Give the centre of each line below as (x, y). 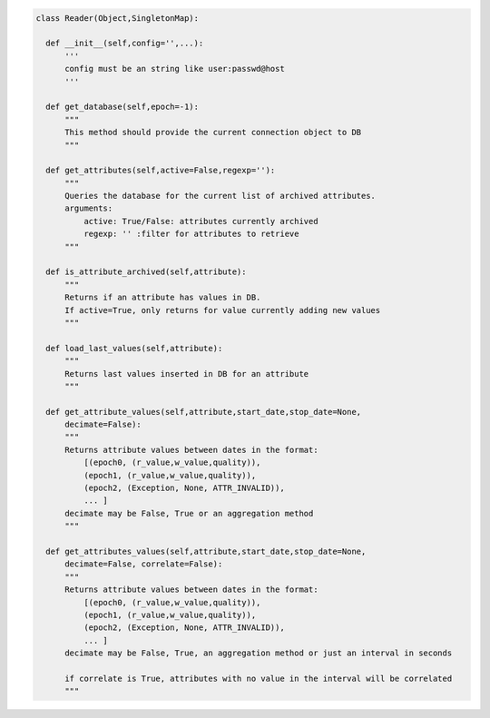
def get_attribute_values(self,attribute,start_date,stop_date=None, (204, 412)
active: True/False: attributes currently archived (201, 221)
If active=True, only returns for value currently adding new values (223, 310)
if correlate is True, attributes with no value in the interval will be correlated (259, 678)
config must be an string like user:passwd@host (175, 69)
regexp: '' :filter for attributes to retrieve (191, 234)
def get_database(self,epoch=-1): (122, 107)
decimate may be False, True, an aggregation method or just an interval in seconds (259, 653)
